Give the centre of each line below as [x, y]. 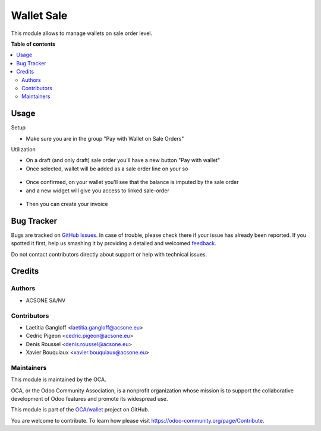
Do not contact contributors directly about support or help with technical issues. [109, 254]
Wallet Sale [39, 15]
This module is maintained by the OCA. [59, 379]
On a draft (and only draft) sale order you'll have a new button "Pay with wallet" [123, 160]
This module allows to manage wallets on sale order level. [82, 33]
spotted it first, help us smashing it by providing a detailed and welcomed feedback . [114, 243]
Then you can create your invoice [67, 204]
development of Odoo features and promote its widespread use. [89, 399]
